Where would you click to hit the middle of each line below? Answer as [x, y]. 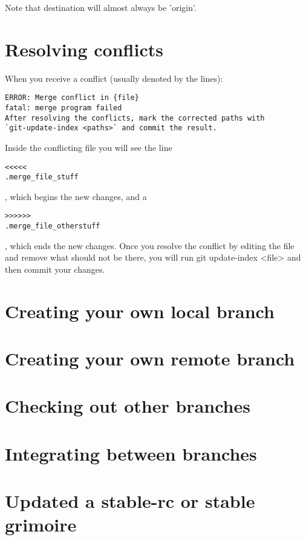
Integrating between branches [131, 453]
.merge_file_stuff [42, 177]
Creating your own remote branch [150, 358]
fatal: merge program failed [63, 108]
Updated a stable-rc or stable [130, 501]
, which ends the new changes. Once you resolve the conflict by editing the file [150, 245]
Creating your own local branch [140, 311]
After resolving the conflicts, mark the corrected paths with [135, 118]
